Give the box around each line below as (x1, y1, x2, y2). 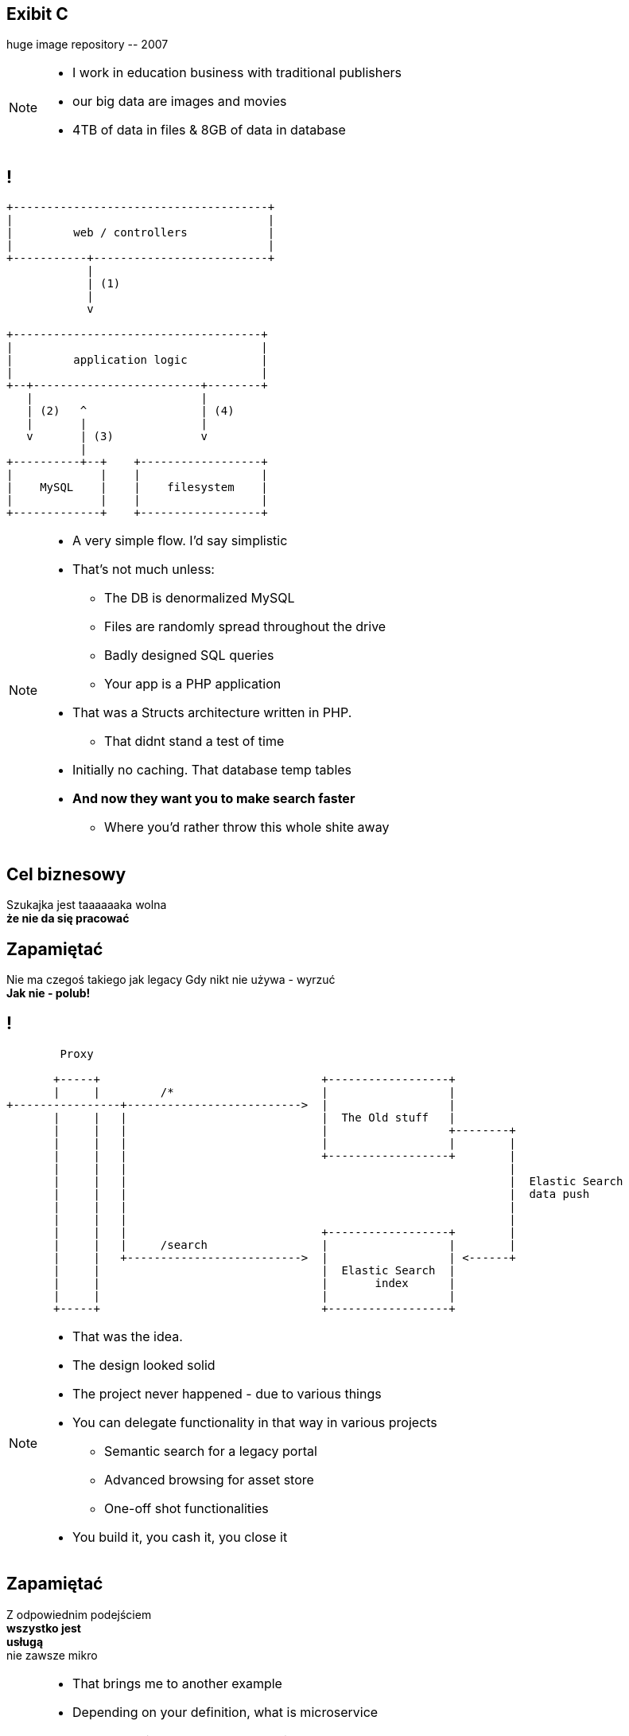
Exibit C (6, 4, 68, 24)
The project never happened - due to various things (72, 1385, 382, 1402)
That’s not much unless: (72, 561, 215, 578)
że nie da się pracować (6, 911, 130, 926)
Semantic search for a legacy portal (104, 1442, 317, 1459)
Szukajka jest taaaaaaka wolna (6, 898, 167, 912)
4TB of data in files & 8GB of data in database (72, 122, 346, 138)
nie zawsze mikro (6, 1648, 98, 1662)
